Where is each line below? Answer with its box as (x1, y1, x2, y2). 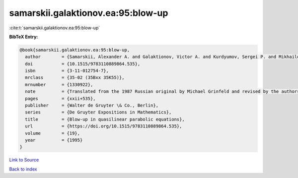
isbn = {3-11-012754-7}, (25, 68, 109, 74)
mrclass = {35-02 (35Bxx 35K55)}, (25, 75, 125, 80)
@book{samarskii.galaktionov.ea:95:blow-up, (19, 47, 130, 53)
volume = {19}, (25, 130, 80, 136)
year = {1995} (25, 137, 83, 143)
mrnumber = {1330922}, (25, 82, 93, 87)
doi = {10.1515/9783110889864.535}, (25, 61, 141, 66)
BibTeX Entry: (9, 34, 38, 40)
